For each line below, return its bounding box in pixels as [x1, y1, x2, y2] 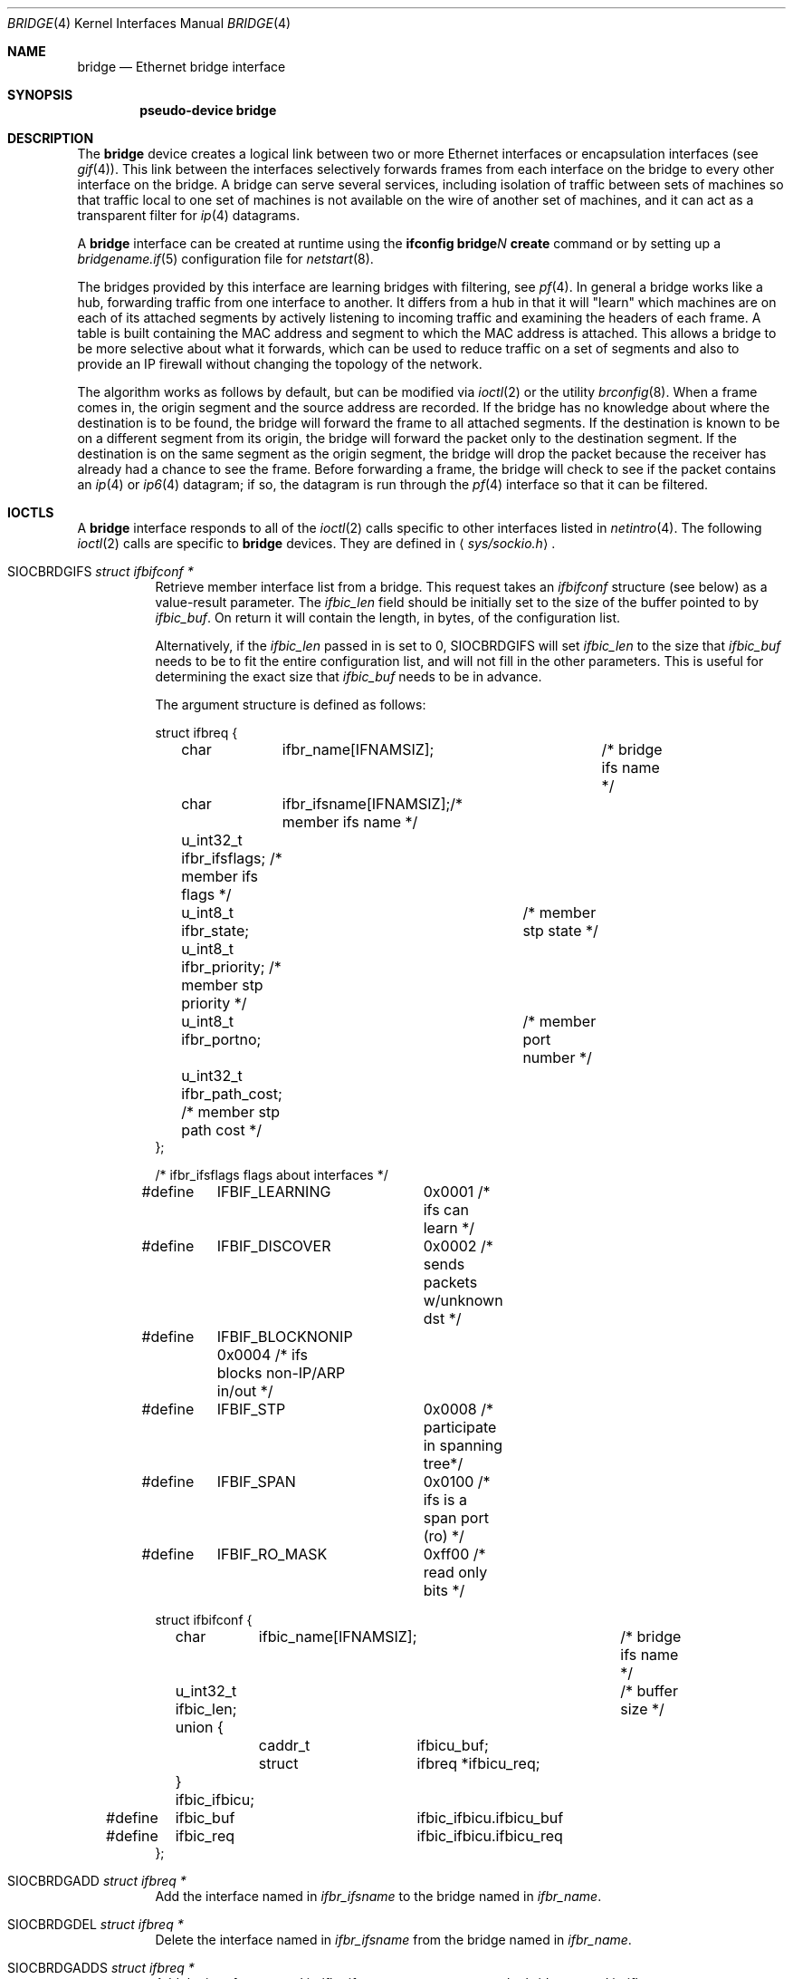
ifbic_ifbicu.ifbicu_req [416, 1827, 563, 1845]
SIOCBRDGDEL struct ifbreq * [7, 1916, 184, 1932]
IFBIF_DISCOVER [216, 1237, 331, 1255]
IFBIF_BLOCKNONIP [216, 1327, 353, 1346]
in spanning [423, 1436, 502, 1454]
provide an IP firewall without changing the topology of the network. [77, 356, 482, 372]
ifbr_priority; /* [181, 958, 282, 976]
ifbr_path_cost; [181, 1085, 282, 1103]
